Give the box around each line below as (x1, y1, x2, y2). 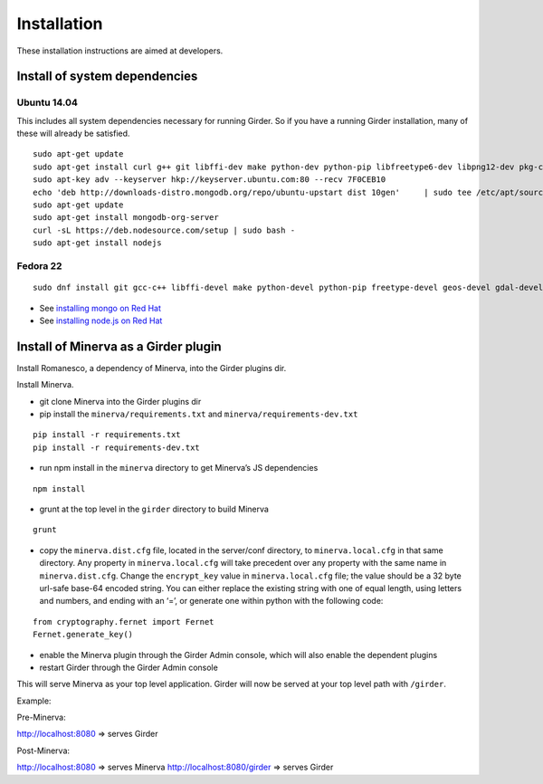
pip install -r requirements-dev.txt (33, 442, 201, 453)
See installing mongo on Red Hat (39, 302, 162, 313)
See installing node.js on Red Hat (39, 315, 163, 326)
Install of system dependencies (16, 69, 198, 84)
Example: (16, 695, 52, 706)
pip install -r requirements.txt (33, 430, 181, 440)
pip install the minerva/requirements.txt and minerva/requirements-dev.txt (39, 408, 358, 420)
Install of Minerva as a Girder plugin (16, 339, 222, 354)
